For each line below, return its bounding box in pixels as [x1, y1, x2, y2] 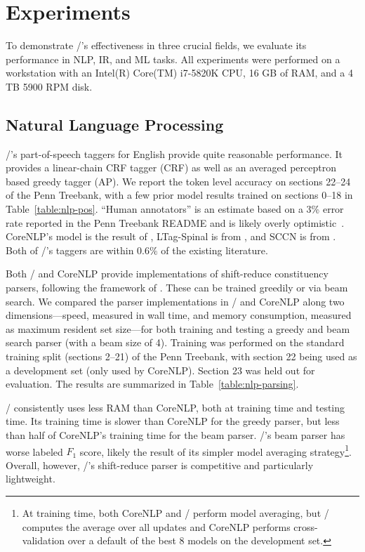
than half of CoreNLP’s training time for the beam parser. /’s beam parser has [6, 427, 345, 442]
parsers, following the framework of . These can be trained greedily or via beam [6, 280, 348, 295]
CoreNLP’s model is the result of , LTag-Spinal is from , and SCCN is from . [6, 229, 336, 244]
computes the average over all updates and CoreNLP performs [22, 519, 291, 534]
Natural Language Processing [6, 113, 224, 135]
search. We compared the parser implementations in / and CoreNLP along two [6, 294, 345, 308]
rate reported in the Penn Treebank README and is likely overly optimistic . [6, 215, 345, 230]
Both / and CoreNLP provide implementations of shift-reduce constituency [6, 266, 328, 281]
